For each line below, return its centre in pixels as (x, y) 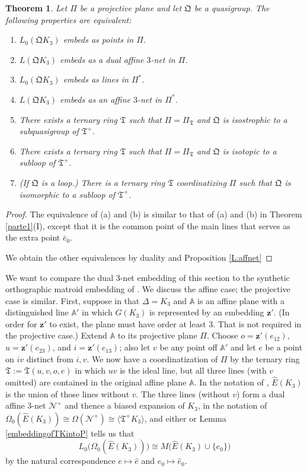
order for (21, 323)
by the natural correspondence (60, 461)
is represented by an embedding (207, 312)
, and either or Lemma (185, 418)
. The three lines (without (183, 393)
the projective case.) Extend (56, 335)
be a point (284, 347)
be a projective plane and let (131, 8)
